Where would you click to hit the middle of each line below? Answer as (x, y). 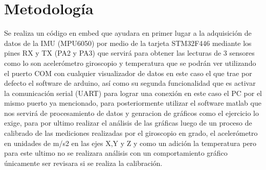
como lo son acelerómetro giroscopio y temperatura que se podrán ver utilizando (130, 63)
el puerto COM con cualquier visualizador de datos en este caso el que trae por (128, 73)
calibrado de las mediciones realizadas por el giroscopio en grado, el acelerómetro (131, 133)
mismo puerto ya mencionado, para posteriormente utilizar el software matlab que (133, 103)
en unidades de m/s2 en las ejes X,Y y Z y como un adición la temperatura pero (130, 143)
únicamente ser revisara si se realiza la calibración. (83, 163)
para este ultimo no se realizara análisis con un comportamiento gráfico (116, 153)
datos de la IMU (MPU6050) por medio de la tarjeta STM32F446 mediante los (128, 43)
